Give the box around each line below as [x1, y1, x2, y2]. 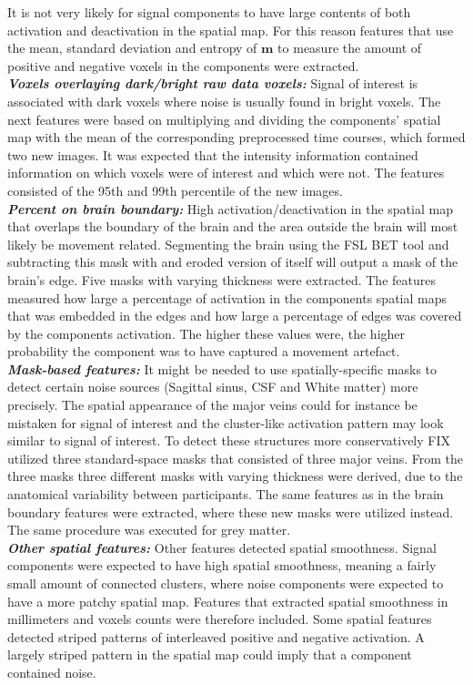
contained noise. [7, 662, 96, 681]
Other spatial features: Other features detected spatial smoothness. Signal [7, 537, 437, 557]
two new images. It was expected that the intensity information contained [7, 145, 418, 164]
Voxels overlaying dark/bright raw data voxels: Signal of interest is [7, 74, 418, 93]
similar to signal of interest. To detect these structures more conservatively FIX [7, 431, 451, 450]
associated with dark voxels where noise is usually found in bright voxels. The [7, 91, 441, 110]
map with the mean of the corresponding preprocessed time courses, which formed [7, 128, 466, 147]
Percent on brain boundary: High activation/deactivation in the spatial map [7, 199, 453, 218]
